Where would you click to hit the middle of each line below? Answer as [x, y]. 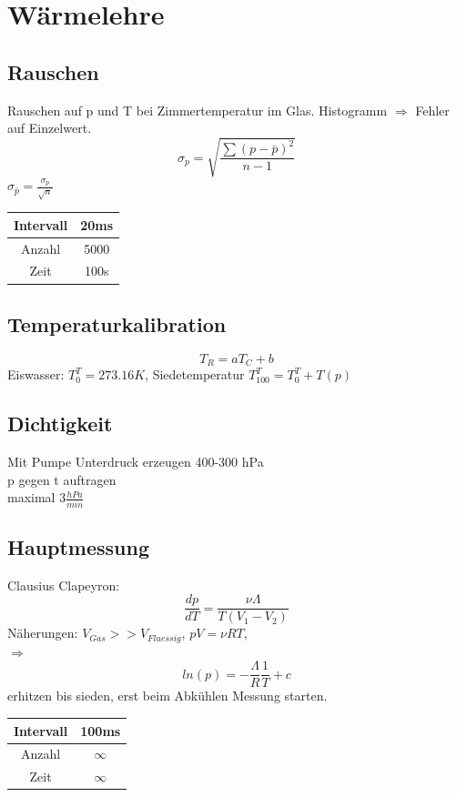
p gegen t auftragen [62, 479]
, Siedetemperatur [195, 374]
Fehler [432, 110]
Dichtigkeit [60, 424]
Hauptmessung [79, 546]
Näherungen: [43, 633]
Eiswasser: [36, 374]
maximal [31, 497]
